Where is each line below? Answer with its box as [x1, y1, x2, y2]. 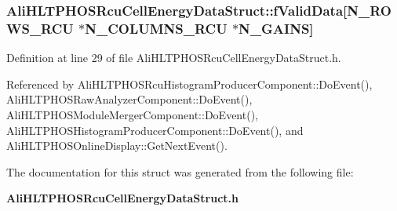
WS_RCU [6, 18, 74, 38]
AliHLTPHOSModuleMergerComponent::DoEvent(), [6, 106, 258, 122]
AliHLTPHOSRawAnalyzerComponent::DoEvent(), [6, 91, 253, 107]
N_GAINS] [239, 18, 314, 38]
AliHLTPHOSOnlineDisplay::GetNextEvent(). [6, 137, 228, 154]
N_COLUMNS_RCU [85, 18, 228, 38]
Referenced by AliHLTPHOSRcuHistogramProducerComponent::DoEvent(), [6, 75, 373, 92]
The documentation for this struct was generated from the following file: [6, 163, 354, 180]
